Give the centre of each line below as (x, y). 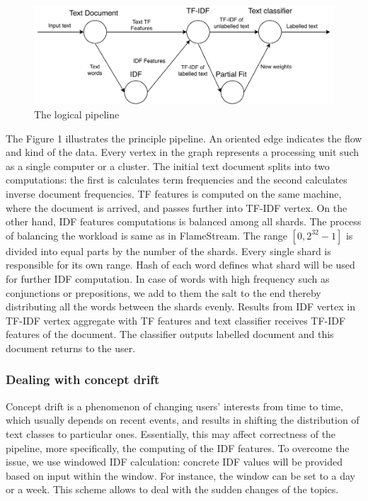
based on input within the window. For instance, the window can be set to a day (180, 475)
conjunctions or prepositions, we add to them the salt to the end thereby (163, 292)
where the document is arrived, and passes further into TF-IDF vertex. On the (177, 207)
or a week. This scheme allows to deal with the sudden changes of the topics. (172, 489)
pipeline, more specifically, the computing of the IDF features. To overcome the (178, 447)
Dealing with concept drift (83, 379)
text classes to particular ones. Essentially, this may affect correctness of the (171, 433)
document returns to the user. (71, 348)
